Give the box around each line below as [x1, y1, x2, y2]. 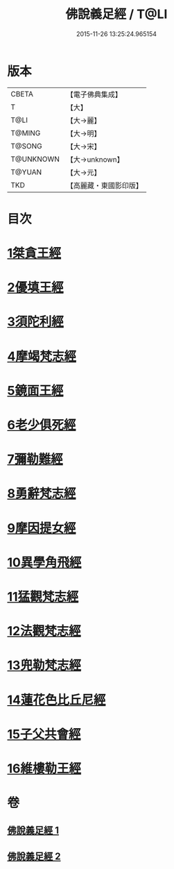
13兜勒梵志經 [7, 657, 82, 673]
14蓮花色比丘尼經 [7, 692, 106, 708]
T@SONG [10, 141, 43, 151]
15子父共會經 [7, 726, 81, 742]
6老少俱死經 [7, 417, 76, 432]
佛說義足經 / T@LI [65, 6, 168, 22]
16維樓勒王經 [7, 761, 82, 776]
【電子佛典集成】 [66, 90, 123, 99]
